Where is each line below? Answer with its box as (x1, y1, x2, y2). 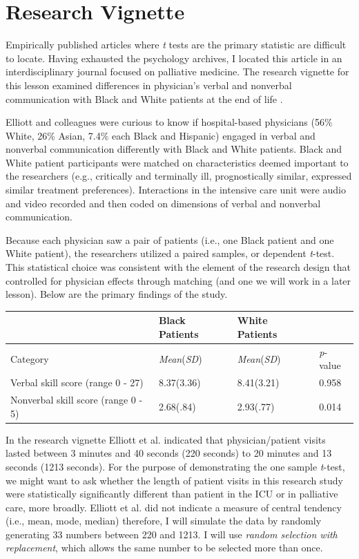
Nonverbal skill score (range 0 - (10, 392, 143, 407)
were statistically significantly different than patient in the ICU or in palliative (6, 486, 338, 501)
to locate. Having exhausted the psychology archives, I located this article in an (6, 50, 342, 65)
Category (10, 351, 49, 366)
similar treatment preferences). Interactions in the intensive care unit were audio (6, 182, 346, 197)
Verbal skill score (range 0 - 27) (10, 375, 144, 390)
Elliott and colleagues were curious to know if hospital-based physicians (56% (6, 115, 333, 129)
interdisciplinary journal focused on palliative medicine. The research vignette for (6, 64, 349, 79)
